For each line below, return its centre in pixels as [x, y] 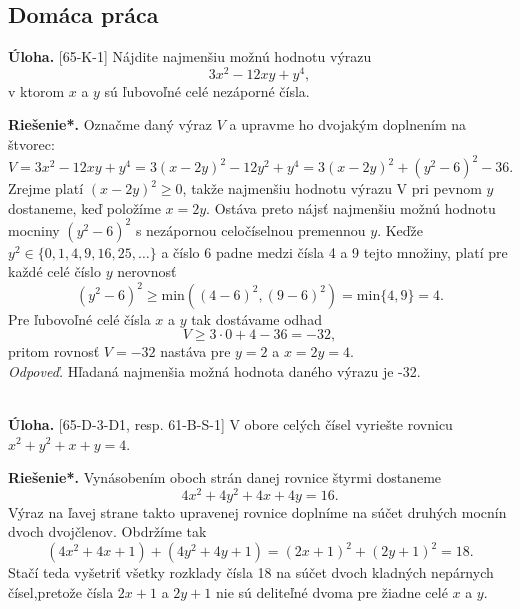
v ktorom [36, 90]
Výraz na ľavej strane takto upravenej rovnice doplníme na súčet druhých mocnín [257, 511]
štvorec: [31, 144]
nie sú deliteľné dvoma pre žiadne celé [331, 592]
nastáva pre [195, 351]
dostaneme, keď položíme [84, 207]
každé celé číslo [54, 271]
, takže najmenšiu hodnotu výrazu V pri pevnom [332, 188]
